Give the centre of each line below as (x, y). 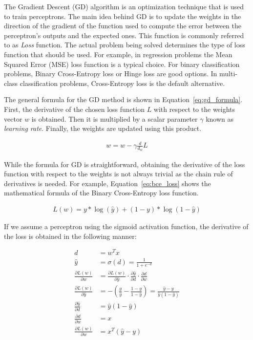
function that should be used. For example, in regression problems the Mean (118, 54)
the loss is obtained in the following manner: (70, 236)
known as (220, 118)
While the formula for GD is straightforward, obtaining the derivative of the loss (125, 164)
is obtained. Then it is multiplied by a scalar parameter (115, 118)
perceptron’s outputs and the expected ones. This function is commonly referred (124, 35)
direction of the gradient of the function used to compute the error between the (123, 26)
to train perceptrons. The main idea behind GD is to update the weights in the (123, 16)
